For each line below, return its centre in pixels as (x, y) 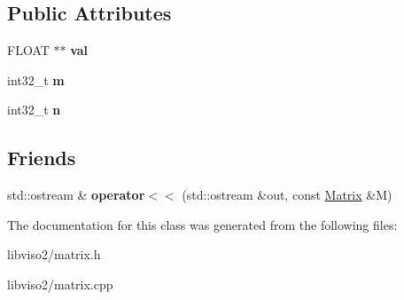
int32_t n (34, 110)
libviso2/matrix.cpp (60, 284)
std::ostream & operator (76, 195)
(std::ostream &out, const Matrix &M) (287, 195)
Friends (42, 158)
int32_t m (36, 79)
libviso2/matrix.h (54, 254)
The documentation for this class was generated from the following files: (202, 224)
